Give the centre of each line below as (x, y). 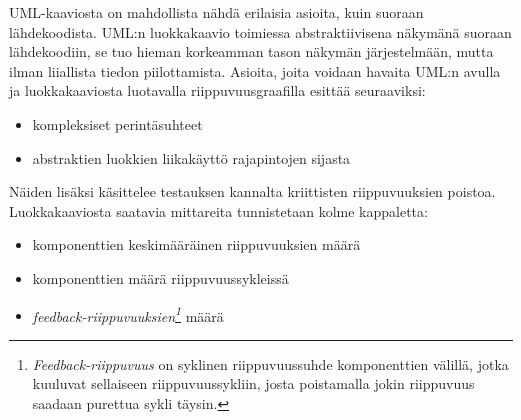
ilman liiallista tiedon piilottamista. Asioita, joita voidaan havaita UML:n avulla (255, 70)
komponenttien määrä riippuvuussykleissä (160, 277)
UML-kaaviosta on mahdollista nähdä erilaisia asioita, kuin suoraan (216, 12)
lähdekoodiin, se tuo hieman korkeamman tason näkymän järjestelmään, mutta (251, 51)
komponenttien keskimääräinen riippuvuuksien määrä (196, 244)
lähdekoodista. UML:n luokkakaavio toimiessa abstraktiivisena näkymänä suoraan (260, 31)
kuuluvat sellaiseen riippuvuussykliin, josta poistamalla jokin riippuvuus (253, 383)
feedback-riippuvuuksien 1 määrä (128, 314)
